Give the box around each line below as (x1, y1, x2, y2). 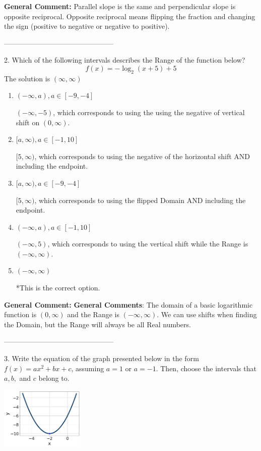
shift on (16, 117, 40, 127)
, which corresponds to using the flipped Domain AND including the (34, 194, 246, 205)
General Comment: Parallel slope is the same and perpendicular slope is (4, 1, 236, 11)
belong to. (38, 373, 70, 383)
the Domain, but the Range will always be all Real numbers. (4, 319, 191, 329)
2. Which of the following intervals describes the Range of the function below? (4, 55, 245, 65)
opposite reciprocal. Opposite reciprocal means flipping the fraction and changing (4, 11, 255, 21)
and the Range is (67, 309, 119, 320)
